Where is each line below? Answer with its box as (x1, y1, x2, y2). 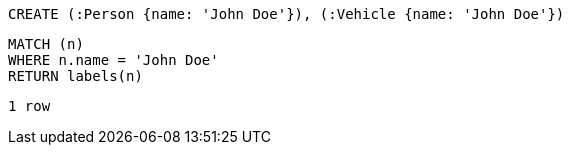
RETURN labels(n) (8, 68, 143, 84)
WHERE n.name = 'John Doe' (8, 52, 219, 68)
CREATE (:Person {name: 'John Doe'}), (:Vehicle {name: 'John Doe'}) (8, 6, 565, 22)
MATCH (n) (8, 36, 84, 52)
